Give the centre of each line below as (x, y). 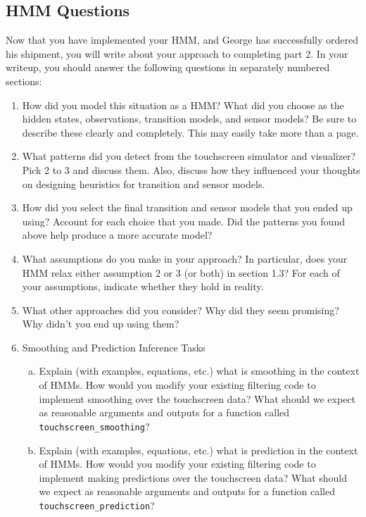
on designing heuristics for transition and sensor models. (144, 183)
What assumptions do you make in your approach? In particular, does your (185, 258)
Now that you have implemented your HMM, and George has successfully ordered (182, 40)
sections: (24, 81)
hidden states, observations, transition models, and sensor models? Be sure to (189, 119)
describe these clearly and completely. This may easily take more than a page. (190, 132)
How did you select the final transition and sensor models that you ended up (187, 207)
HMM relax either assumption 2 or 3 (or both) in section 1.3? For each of (181, 272)
